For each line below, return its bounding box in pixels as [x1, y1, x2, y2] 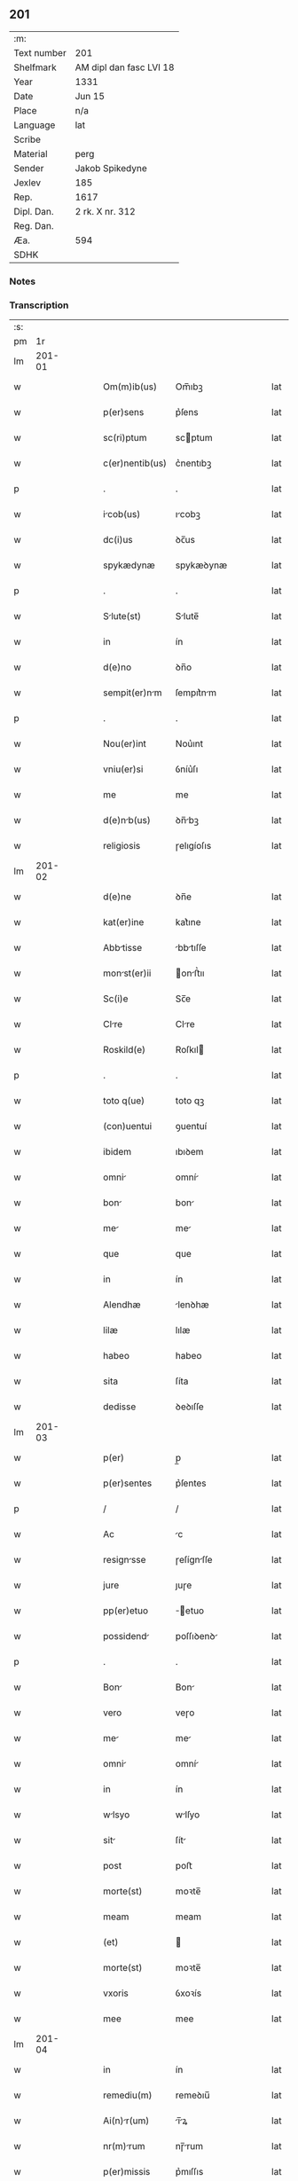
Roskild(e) [103, 1044, 146, 1056]
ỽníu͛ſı [175, 763, 199, 775]
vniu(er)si [103, 763, 144, 775]
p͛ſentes [175, 1477, 207, 1489]
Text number [13, 46, 67, 59]
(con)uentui [103, 1120, 153, 1133]
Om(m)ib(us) [103, 380, 158, 393]
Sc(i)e [103, 992, 129, 1005]
